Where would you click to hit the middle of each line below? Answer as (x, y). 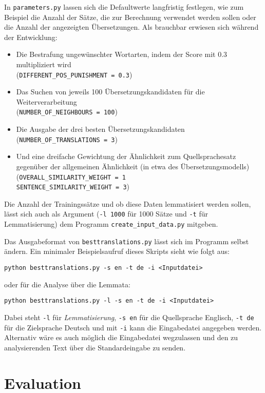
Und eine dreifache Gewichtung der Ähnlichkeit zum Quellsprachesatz (126, 156)
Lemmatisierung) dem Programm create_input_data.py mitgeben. (111, 224)
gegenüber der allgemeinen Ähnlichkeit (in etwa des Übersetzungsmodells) (133, 166)
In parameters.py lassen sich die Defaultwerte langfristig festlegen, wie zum (124, 7)
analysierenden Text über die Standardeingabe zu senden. (95, 347)
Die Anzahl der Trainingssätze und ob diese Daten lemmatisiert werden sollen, (128, 203)
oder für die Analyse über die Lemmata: (67, 284)
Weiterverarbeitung (46, 101)
